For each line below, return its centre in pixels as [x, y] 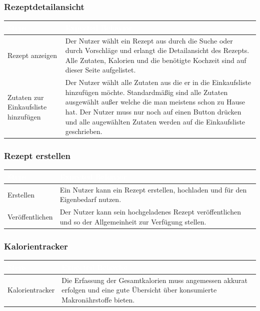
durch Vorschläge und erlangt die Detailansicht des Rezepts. [157, 50]
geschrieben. [84, 131]
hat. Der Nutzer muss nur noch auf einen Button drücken [153, 111]
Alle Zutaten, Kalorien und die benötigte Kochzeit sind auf [156, 60]
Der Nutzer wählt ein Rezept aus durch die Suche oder [149, 40]
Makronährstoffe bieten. [98, 299]
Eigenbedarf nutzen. [90, 199]
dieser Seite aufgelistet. [100, 70]
